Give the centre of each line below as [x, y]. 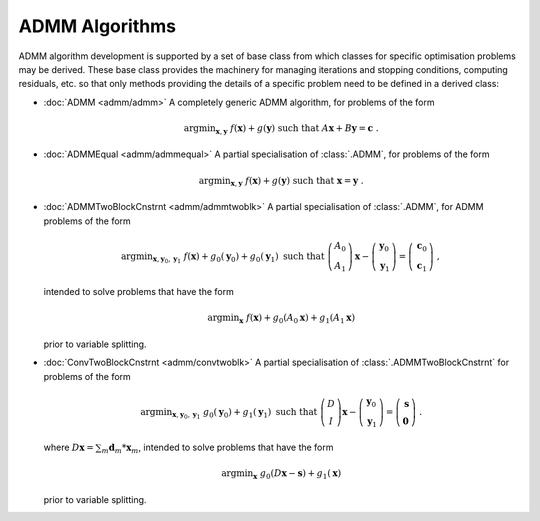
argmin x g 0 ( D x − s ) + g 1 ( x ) [281, 475]
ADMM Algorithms [97, 26]
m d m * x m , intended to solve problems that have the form [217, 448]
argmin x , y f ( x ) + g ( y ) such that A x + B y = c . [281, 129]
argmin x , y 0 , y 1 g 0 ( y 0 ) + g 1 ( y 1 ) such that [229, 413]
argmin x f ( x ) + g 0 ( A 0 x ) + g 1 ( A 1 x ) [281, 319]
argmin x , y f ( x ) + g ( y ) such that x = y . [281, 182]
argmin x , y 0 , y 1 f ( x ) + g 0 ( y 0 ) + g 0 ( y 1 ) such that [222, 257]
